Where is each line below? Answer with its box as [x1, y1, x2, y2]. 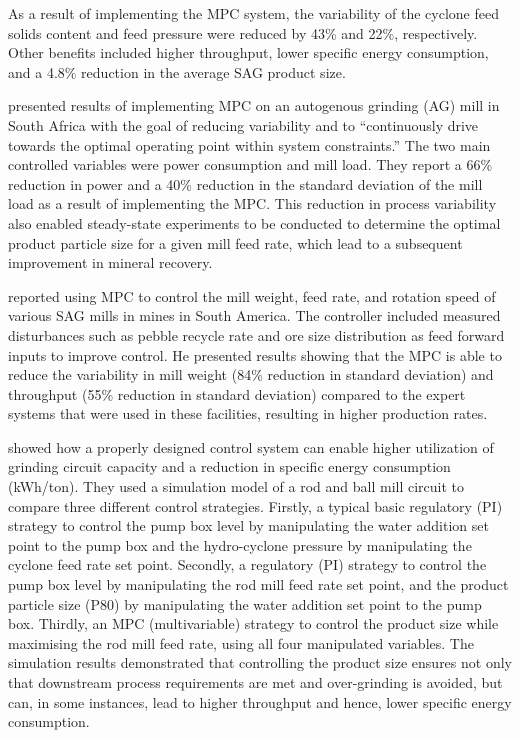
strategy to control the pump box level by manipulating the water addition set [8, 515, 489, 536]
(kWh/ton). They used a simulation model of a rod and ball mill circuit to [8, 476, 465, 497]
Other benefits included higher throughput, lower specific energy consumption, [8, 42, 489, 63]
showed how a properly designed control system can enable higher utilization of [8, 436, 494, 457]
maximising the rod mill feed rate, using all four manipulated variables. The [8, 632, 474, 653]
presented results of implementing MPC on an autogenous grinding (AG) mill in [8, 95, 500, 116]
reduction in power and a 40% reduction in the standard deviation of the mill [8, 173, 483, 194]
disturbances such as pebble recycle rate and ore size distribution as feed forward [8, 324, 505, 345]
